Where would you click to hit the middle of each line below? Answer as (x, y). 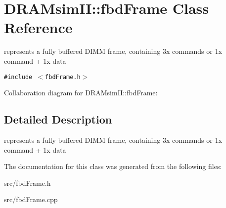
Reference (38, 27)
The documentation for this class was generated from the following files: (113, 166)
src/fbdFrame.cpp (31, 199)
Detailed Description (58, 119)
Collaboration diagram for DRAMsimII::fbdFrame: (81, 93)
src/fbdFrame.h (27, 183)
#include (18, 77)
